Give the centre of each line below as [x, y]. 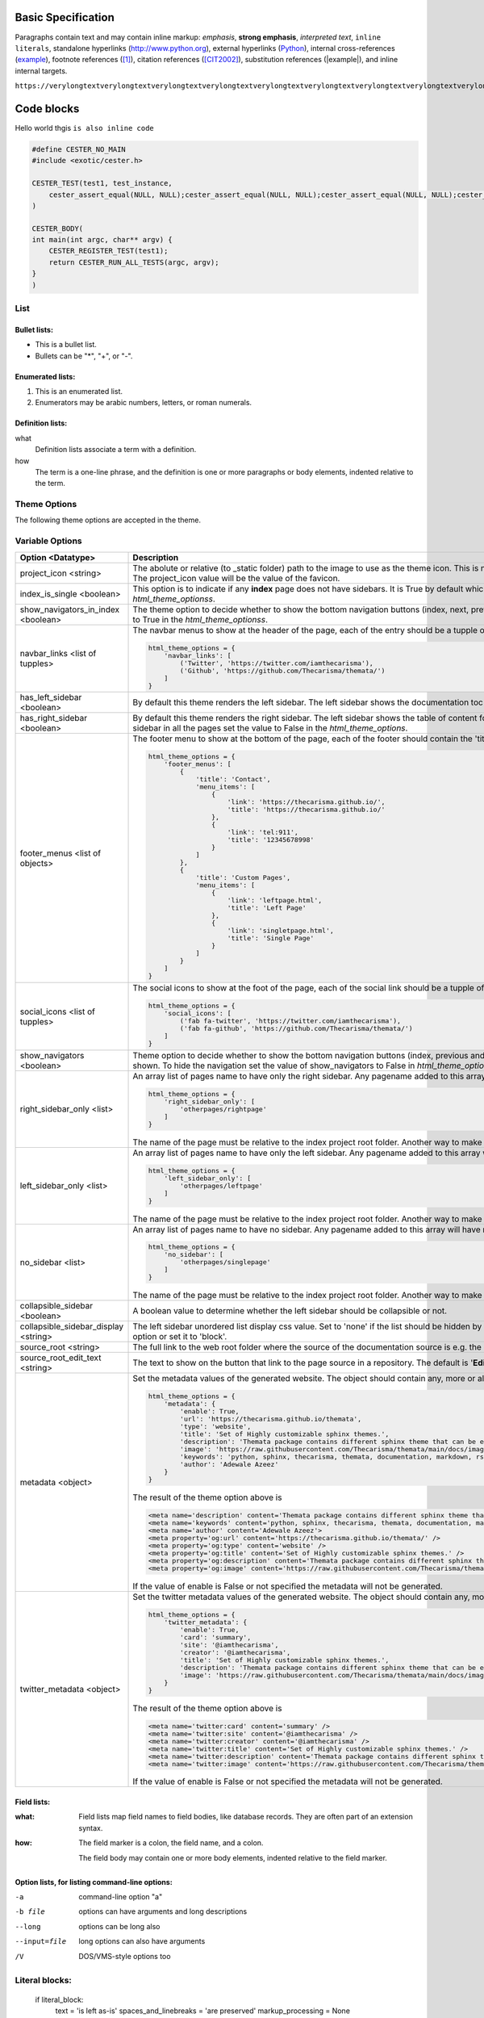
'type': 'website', [215, 1427]
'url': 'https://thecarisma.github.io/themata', [271, 1419]
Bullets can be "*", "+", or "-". [84, 356]
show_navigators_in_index [70, 609]
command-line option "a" [121, 1896]
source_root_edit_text [60, 1358]
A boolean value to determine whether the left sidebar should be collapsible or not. [290, 1311]
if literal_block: [59, 1999]
